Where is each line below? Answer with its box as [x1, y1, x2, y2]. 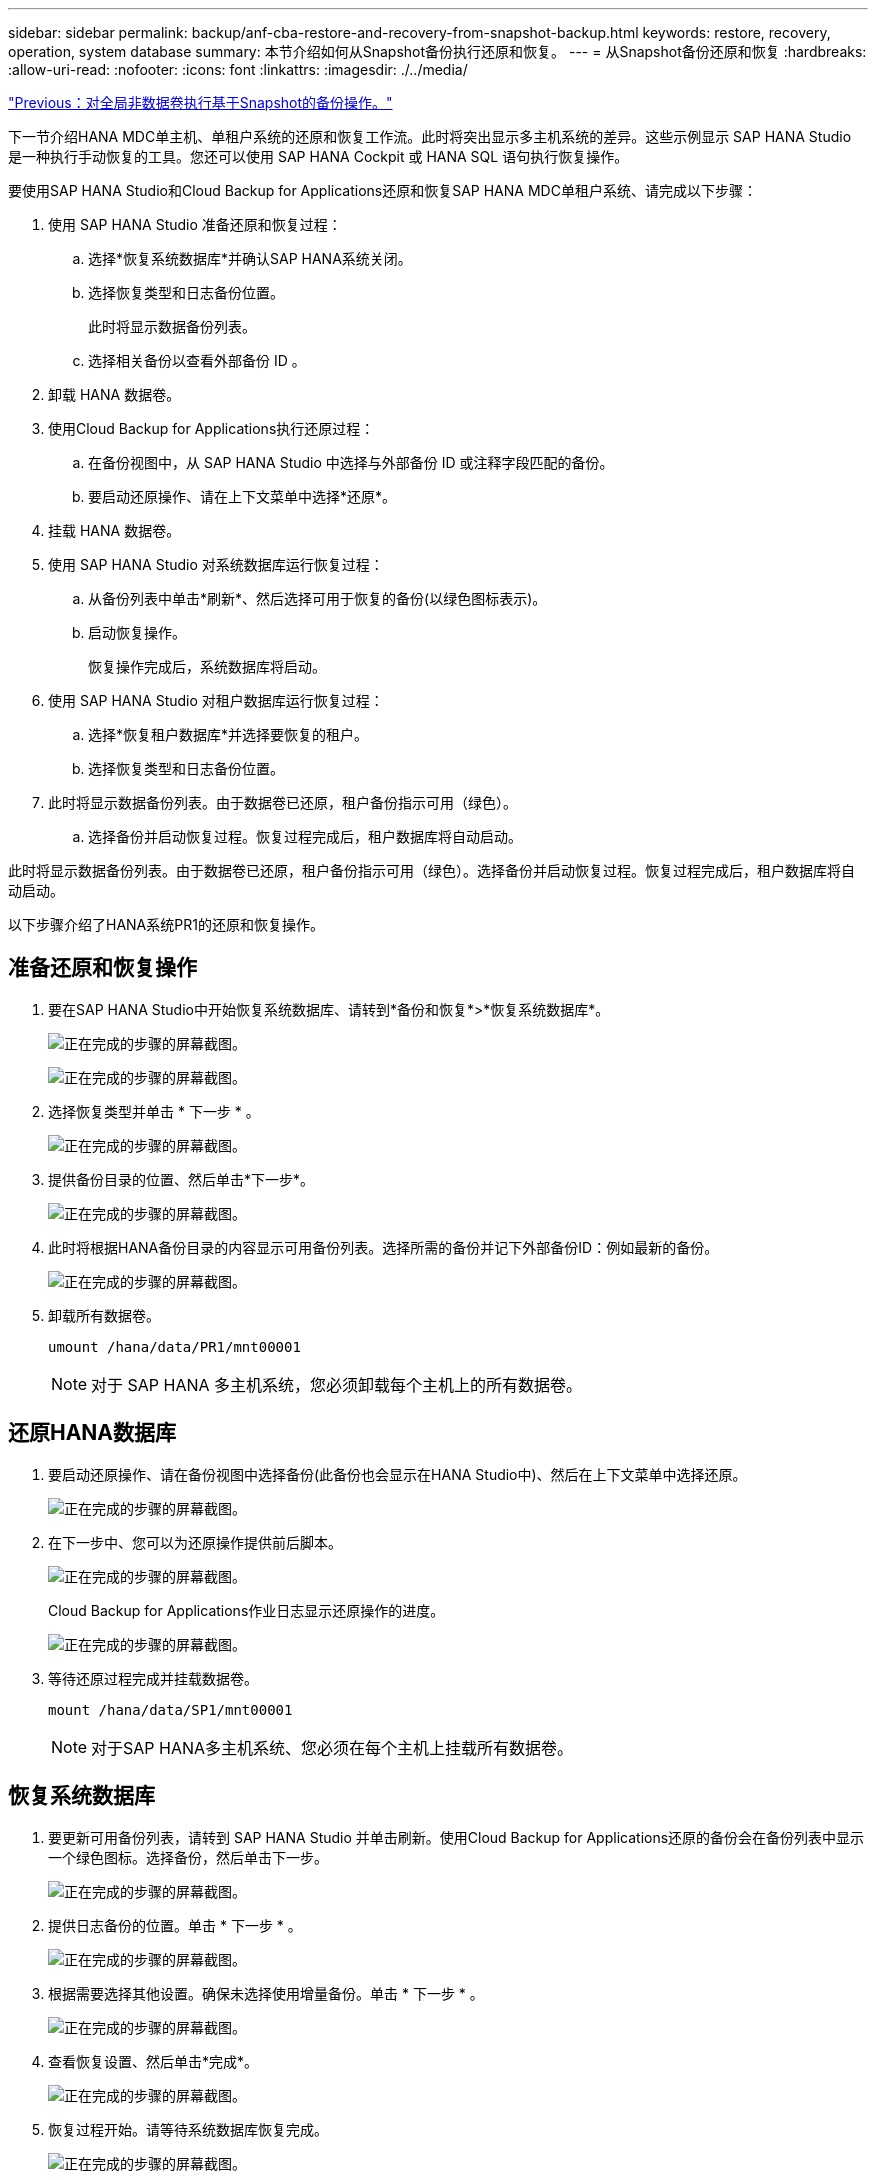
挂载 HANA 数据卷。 [48, 522, 181, 539]
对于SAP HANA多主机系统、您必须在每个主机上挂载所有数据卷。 [91, 1737, 574, 1758]
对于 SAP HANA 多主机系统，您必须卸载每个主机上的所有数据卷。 [91, 1374, 583, 1395]
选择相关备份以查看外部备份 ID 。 [88, 352, 306, 369]
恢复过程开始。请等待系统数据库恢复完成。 [48, 2120, 328, 2138]
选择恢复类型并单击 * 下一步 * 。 [48, 1102, 260, 1120]
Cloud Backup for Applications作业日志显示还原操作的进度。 [48, 1601, 445, 1619]
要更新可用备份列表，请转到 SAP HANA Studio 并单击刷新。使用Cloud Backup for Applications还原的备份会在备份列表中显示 [48, 1828, 865, 1846]
